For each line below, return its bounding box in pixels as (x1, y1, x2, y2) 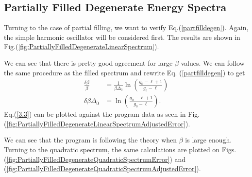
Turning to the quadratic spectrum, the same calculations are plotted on (4, 144, 220, 155)
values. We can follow (181, 57, 245, 68)
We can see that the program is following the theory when (4, 135, 177, 145)
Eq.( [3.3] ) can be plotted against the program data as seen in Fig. (4, 109, 200, 119)
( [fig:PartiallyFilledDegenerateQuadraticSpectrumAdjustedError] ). (4, 163, 201, 174)
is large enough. (185, 135, 232, 145)
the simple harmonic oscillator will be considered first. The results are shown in (4, 32, 240, 42)
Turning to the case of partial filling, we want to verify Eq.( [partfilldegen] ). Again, (4, 22, 249, 33)
